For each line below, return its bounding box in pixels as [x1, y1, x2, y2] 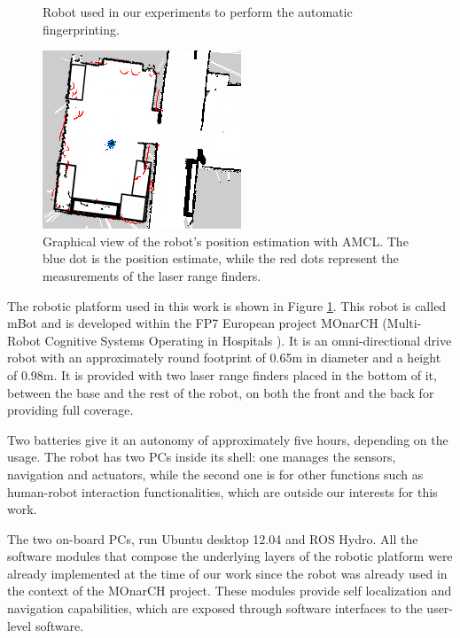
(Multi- [382, 314, 422, 332]
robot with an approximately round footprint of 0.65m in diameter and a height [7, 348, 441, 367]
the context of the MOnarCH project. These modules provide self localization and [7, 581, 452, 600]
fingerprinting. [43, 19, 120, 38]
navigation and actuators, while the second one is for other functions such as [7, 464, 424, 483]
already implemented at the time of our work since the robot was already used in [7, 564, 448, 582]
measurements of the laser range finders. [43, 266, 261, 284]
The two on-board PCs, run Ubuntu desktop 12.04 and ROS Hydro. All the [7, 529, 418, 548]
